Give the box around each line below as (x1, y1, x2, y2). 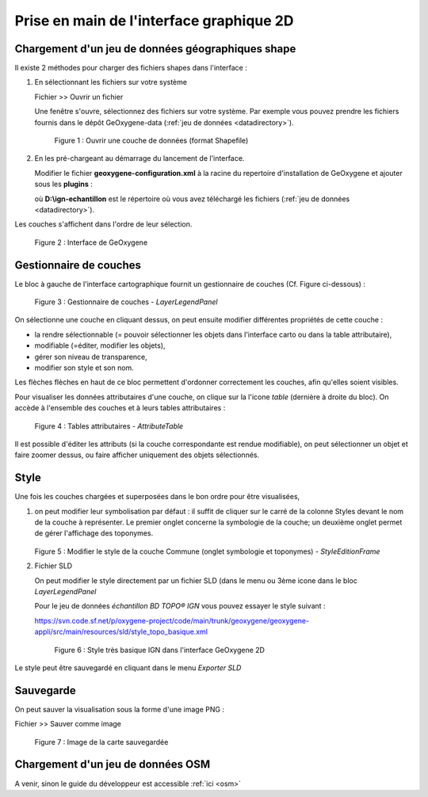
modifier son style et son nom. (34, 363, 134, 372)
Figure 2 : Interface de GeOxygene (34, 238, 148, 247)
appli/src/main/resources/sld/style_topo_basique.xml (34, 627, 208, 637)
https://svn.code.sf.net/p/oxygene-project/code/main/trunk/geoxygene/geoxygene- (34, 616, 309, 625)
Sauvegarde (14, 684, 76, 697)
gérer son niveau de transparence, (34, 352, 148, 361)
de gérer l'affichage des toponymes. (34, 528, 154, 538)
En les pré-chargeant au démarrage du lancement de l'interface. (34, 154, 245, 163)
